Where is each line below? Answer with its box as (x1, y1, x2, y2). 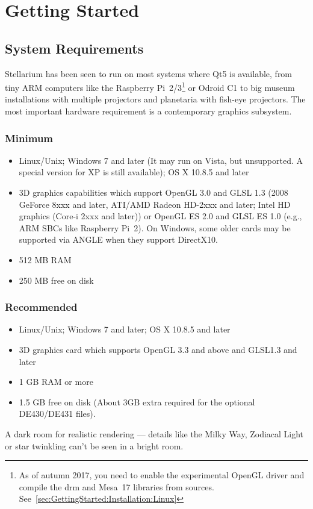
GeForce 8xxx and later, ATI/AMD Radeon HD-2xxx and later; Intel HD (19, 198, 291, 210)
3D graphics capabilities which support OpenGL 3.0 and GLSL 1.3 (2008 (19, 186, 288, 199)
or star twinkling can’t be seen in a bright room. (5, 439, 184, 452)
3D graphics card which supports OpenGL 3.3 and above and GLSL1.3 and (19, 343, 297, 355)
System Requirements (5, 39, 144, 57)
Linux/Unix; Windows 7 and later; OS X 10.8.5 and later (19, 323, 231, 336)
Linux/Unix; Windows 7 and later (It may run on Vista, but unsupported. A (19, 154, 303, 166)
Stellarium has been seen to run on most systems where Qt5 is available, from (5, 67, 293, 80)
